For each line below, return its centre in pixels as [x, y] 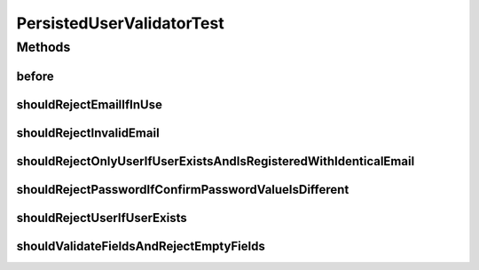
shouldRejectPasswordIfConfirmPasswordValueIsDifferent [183, 190]
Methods [43, 47]
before [35, 76]
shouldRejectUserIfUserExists [102, 218]
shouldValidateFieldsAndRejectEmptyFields [141, 246]
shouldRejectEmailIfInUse [90, 104]
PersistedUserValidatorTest [121, 23]
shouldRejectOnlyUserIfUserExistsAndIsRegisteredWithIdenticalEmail [216, 161]
